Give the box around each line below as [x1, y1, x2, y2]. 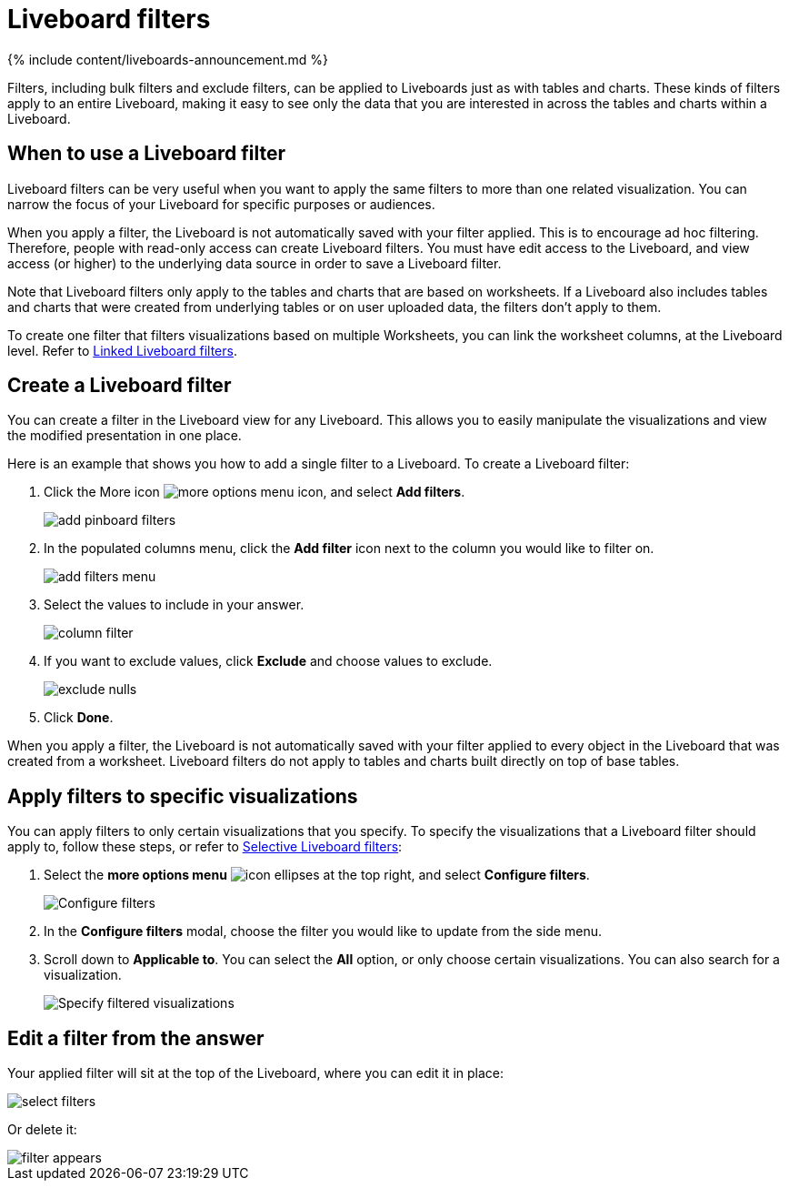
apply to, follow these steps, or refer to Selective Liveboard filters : [7, 839, 403, 855]
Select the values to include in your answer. [44, 597, 305, 613]
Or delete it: [7, 1122, 77, 1138]
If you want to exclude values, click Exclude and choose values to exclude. [44, 653, 493, 670]
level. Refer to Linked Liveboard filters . [7, 342, 237, 358]
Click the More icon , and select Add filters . [44, 484, 465, 500]
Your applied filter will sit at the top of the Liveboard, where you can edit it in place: [7, 1065, 504, 1082]
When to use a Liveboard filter [7, 142, 286, 166]
